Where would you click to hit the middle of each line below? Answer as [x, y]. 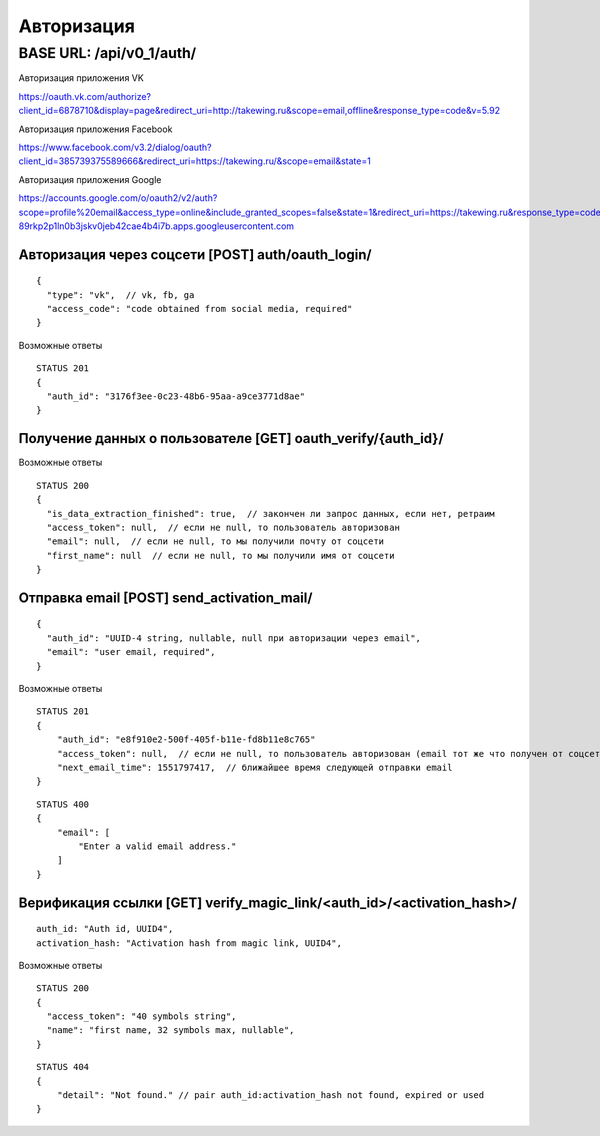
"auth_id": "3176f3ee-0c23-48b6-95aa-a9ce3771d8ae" [175, 396]
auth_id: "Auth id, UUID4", [105, 929]
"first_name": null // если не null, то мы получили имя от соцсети [220, 555]
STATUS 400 [63, 804]
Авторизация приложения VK [81, 78]
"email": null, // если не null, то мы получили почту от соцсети [215, 541]
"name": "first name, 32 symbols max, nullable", [170, 1030]
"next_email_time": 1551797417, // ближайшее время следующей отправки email [254, 767]
